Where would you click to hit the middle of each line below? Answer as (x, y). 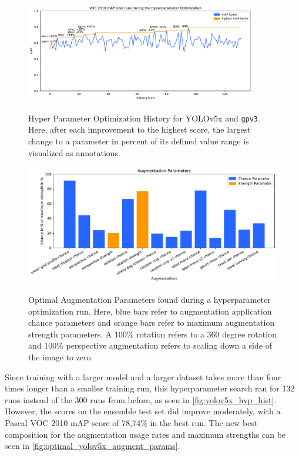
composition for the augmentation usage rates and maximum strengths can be (145, 434)
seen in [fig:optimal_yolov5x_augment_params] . (93, 446)
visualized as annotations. (74, 152)
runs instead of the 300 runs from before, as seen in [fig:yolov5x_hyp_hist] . (141, 399)
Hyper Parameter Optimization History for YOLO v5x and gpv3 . (144, 118)
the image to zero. (61, 357)
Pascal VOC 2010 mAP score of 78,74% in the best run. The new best (131, 422)
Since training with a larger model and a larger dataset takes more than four (143, 376)
